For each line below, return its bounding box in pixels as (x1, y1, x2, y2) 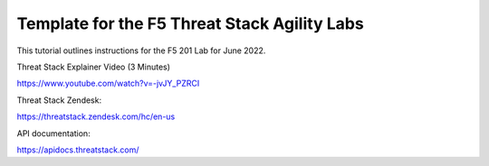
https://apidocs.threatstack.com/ (16, 144, 139, 155)
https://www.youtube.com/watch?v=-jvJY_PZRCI (16, 78, 200, 89)
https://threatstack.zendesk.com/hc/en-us (16, 111, 176, 122)
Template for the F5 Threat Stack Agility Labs (16, 14, 364, 33)
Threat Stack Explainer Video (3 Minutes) (16, 61, 171, 72)
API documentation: (16, 127, 91, 139)
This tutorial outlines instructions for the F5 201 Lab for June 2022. (16, 45, 266, 56)
